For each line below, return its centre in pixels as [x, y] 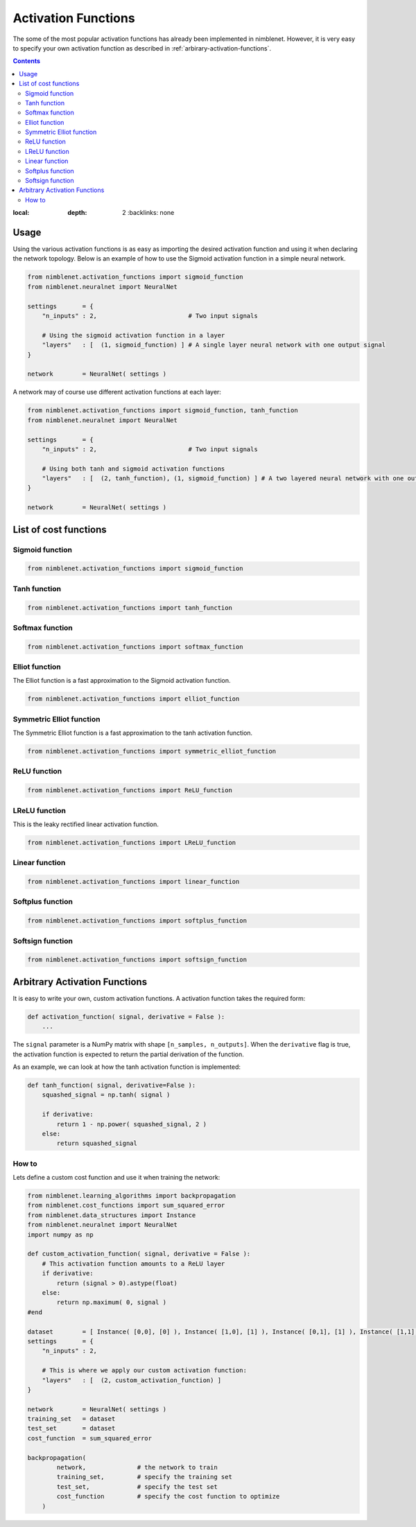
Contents [27, 61]
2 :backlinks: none [148, 213]
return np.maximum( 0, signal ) [111, 1302]
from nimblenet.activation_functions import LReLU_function [132, 843]
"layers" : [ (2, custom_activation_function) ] [132, 1380]
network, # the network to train [137, 1467]
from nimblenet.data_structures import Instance [112, 1215]
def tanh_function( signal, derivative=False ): [112, 1085]
